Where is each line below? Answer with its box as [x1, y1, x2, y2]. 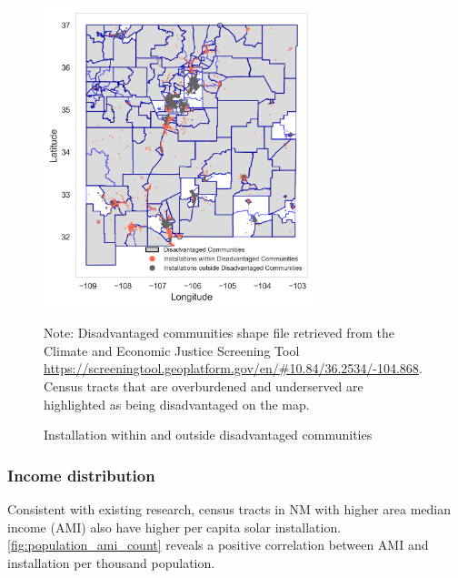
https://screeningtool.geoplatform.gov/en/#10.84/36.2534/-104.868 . [44, 359, 423, 378]
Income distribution [7, 463, 155, 486]
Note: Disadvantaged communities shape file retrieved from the [44, 323, 394, 342]
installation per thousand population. [7, 553, 215, 572]
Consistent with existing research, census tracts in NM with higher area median [7, 500, 451, 519]
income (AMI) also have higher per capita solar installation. [7, 517, 342, 536]
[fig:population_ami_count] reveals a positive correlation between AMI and [7, 535, 429, 554]
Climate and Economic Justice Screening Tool [44, 340, 300, 360]
